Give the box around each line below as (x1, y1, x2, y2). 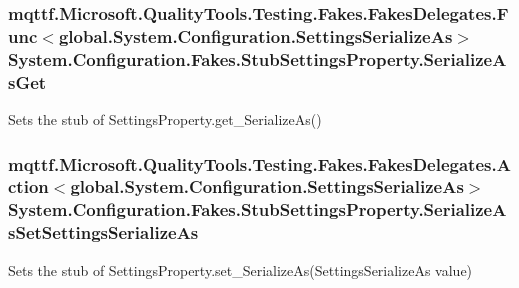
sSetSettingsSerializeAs (8, 220, 199, 245)
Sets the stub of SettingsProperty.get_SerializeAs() (8, 108, 322, 129)
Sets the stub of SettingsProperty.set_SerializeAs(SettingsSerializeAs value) (8, 259, 473, 280)
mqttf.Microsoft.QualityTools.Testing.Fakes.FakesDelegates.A (8, 151, 511, 176)
